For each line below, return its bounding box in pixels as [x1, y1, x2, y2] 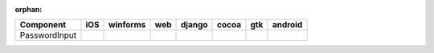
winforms [108, 19, 146, 31]
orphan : [14, 5, 43, 14]
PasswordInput [19, 30, 77, 41]
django [180, 19, 208, 31]
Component [19, 19, 67, 31]
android [272, 19, 303, 31]
